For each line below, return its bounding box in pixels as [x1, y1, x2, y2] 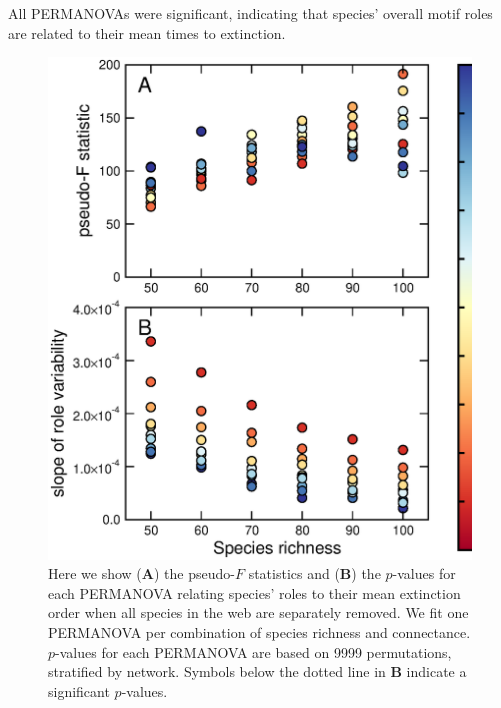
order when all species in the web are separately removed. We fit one [48, 602, 469, 623]
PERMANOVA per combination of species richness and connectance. [48, 622, 471, 643]
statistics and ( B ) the [248, 563, 381, 584]
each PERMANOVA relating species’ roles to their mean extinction [48, 582, 461, 603]
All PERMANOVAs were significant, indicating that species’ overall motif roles [8, 3, 493, 23]
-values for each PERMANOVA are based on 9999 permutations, [55, 641, 452, 662]
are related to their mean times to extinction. [8, 22, 286, 43]
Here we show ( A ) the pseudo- [48, 563, 235, 584]
